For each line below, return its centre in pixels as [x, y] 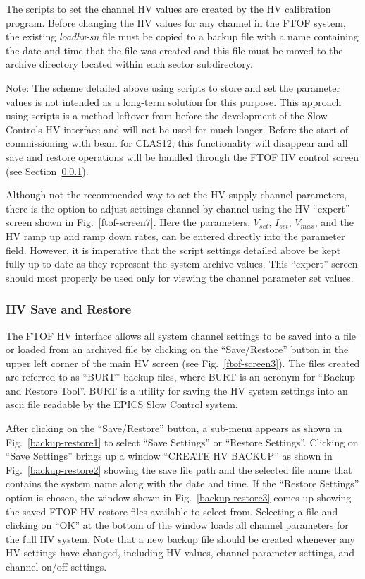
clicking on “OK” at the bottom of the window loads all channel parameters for [177, 525]
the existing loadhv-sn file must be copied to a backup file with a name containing [182, 36]
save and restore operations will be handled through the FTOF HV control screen [182, 156]
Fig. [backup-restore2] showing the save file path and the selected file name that [179, 469]
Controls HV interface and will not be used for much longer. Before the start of [177, 129]
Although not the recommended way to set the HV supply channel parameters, [177, 195]
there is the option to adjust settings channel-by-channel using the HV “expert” [178, 208]
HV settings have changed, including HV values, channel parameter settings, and [180, 553]
